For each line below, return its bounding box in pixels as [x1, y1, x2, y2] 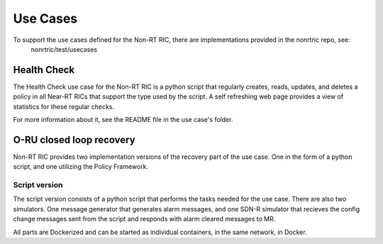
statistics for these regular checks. [13, 102, 115, 111]
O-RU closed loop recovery [13, 133, 135, 145]
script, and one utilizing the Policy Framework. [13, 162, 149, 171]
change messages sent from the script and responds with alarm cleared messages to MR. [13, 215, 276, 223]
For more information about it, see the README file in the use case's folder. [13, 116, 233, 124]
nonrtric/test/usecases [30, 45, 98, 53]
